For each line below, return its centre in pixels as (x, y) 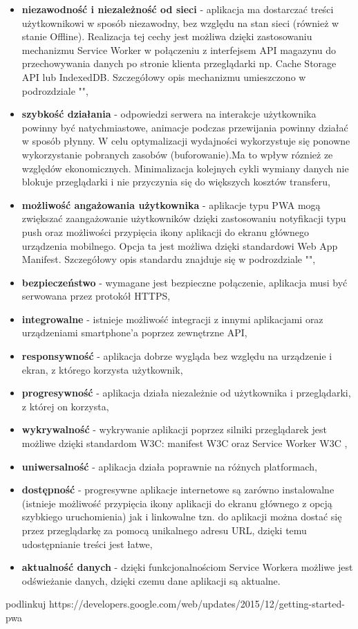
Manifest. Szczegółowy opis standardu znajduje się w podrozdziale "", (169, 259)
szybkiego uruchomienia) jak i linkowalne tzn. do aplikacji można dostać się (182, 517)
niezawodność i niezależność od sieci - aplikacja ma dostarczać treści (178, 9)
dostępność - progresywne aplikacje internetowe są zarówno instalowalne (178, 490)
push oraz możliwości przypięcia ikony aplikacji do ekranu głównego (166, 231)
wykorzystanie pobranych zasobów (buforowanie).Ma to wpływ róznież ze (177, 154)
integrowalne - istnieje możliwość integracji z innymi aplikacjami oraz (172, 319)
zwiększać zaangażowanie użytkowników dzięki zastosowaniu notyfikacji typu (184, 218)
